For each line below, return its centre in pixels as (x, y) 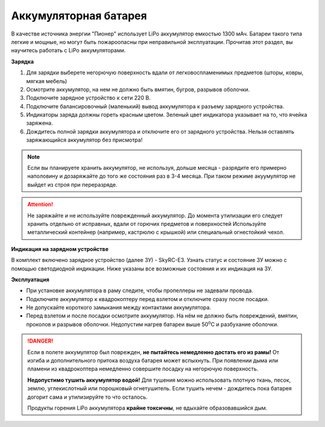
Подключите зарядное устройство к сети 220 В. (88, 98)
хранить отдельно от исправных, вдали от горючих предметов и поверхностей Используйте (147, 223)
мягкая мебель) (47, 81)
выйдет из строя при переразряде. (72, 184)
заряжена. (40, 123)
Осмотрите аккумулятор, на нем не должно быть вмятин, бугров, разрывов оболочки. (138, 89)
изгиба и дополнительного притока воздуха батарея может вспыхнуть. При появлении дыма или (153, 361)
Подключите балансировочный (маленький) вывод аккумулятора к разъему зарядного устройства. (155, 106)
